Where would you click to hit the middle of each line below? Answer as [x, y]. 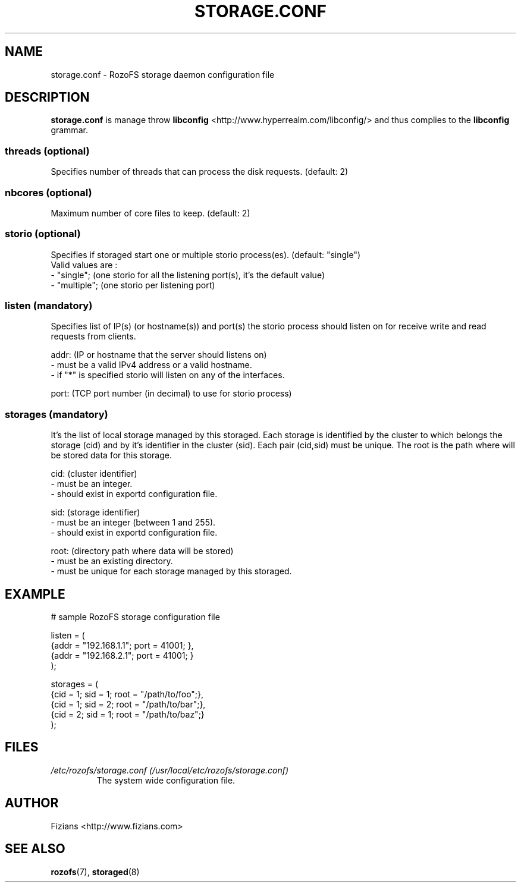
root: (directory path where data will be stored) [142, 551]
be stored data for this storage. [111, 455]
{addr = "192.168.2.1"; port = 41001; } [122, 656]
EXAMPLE [35, 594]
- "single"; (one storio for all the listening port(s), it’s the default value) [188, 275]
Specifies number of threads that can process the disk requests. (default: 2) [200, 172]
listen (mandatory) [49, 306]
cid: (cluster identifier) [94, 474]
